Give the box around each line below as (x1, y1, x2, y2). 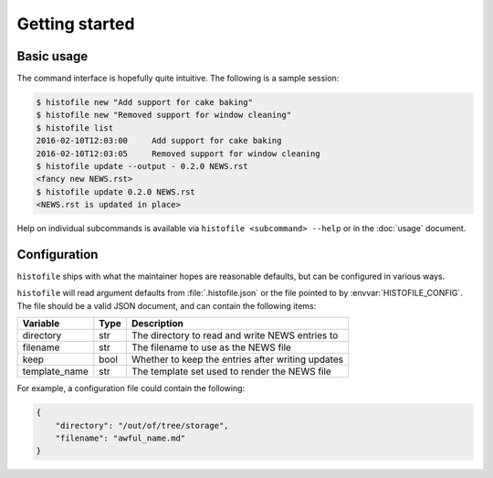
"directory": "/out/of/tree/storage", (55, 420, 229, 430)
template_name (22, 366, 89, 378)
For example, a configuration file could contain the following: (16, 383, 246, 394)
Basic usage (16, 48, 89, 64)
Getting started (16, 14, 135, 34)
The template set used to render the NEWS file (131, 366, 332, 378)
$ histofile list (36, 122, 114, 133)
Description (131, 317, 184, 330)
